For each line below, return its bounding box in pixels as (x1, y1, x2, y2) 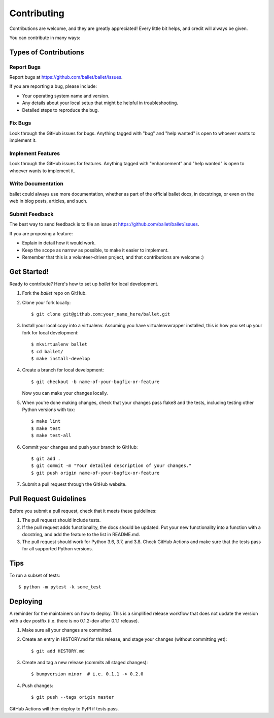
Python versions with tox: (22, 407, 76, 413)
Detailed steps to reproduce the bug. (22, 107, 99, 113)
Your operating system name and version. (22, 92, 110, 99)
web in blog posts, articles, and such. (9, 198, 88, 204)
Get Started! (9, 267, 49, 276)
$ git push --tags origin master (31, 694, 114, 700)
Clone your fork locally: (22, 299, 71, 305)
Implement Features (9, 150, 60, 157)
